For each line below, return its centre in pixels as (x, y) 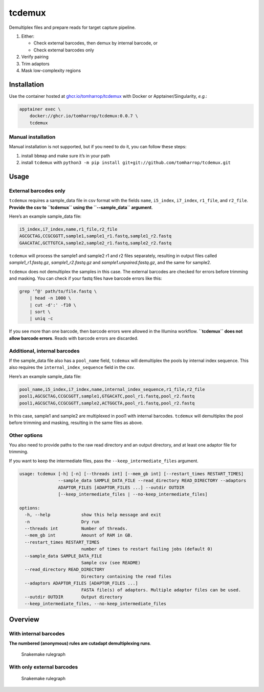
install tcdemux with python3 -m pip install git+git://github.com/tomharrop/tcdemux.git (126, 163)
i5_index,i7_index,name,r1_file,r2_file (68, 229)
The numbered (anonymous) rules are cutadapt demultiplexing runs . (80, 643)
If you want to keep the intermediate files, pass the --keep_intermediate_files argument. (104, 461)
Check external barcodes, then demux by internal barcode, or (96, 43)
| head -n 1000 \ (50, 298)
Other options (26, 435)
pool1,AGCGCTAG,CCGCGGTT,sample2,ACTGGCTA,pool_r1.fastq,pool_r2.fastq (107, 403)
